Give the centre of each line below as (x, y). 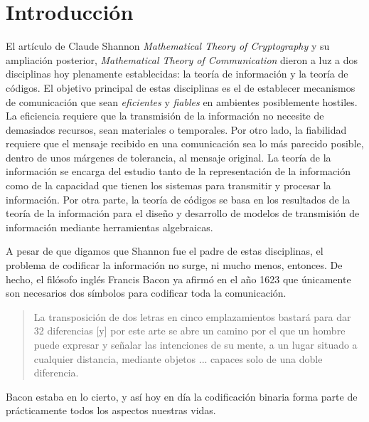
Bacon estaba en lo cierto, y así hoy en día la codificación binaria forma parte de (182, 396)
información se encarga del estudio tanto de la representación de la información (178, 171)
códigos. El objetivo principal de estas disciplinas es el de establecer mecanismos (181, 87)
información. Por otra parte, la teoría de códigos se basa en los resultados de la (178, 199)
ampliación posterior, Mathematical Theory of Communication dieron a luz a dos (182, 59)
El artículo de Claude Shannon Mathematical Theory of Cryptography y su (168, 46)
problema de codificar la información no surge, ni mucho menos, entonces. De (174, 265)
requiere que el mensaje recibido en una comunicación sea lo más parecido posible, (185, 143)
